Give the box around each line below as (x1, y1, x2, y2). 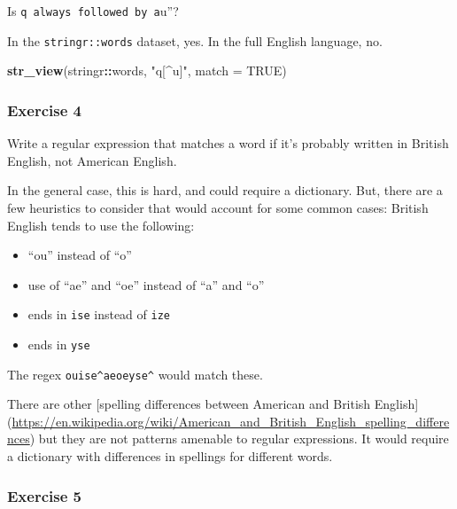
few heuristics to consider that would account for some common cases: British (7, 198, 429, 216)
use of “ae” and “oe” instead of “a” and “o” (27, 275, 265, 294)
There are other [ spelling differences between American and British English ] (7, 395, 419, 413)
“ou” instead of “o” (27, 246, 132, 264)
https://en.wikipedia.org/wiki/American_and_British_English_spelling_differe (12, 411, 450, 430)
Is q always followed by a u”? (7, 2, 179, 20)
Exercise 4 (7, 98, 81, 121)
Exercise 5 (7, 484, 81, 506)
